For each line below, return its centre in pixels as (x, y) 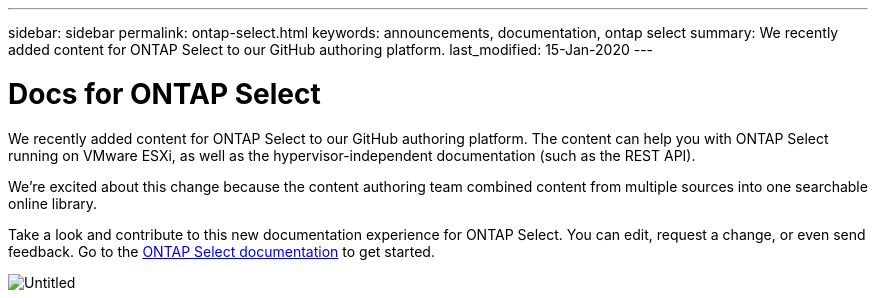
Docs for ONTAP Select (164, 93)
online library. (53, 203)
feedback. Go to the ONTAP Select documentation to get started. (221, 251)
